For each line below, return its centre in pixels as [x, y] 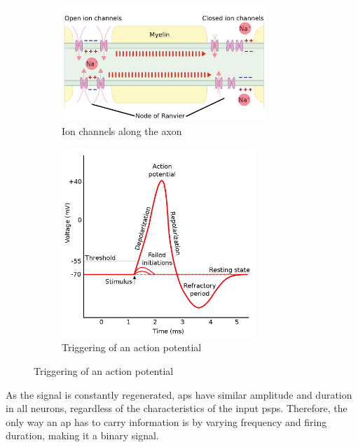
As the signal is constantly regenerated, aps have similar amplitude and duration [179, 394]
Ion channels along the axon [122, 130]
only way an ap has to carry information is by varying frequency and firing [166, 421]
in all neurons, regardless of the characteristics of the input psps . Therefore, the [177, 408]
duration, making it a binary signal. [82, 435]
